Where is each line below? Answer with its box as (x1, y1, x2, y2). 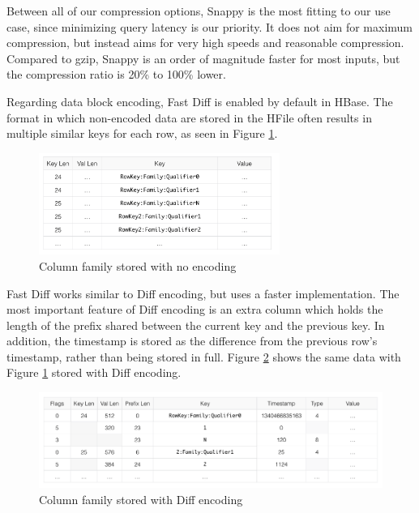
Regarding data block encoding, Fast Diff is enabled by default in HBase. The (6, 92, 393, 109)
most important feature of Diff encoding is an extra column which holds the (6, 301, 383, 318)
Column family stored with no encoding (39, 257, 237, 274)
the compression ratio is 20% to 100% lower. (6, 66, 226, 83)
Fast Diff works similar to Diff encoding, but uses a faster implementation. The (6, 284, 400, 301)
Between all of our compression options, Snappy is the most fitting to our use (6, 2, 391, 19)
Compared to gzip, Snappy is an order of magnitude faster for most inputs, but (6, 49, 400, 66)
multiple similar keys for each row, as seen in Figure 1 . (6, 125, 278, 142)
